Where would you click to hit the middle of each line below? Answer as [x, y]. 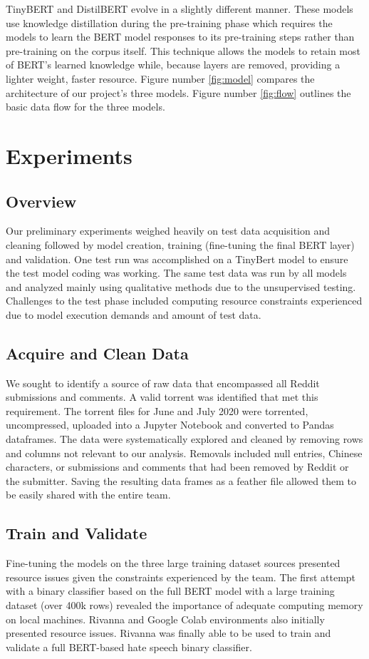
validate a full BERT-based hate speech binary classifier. [129, 647]
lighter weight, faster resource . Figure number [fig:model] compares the [160, 78]
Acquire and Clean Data [97, 353]
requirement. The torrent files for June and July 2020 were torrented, [157, 410]
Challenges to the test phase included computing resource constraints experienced [184, 301]
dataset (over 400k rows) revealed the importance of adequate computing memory [184, 605]
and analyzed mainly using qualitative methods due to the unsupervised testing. [181, 286]
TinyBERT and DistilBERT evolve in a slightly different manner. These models [180, 9]
